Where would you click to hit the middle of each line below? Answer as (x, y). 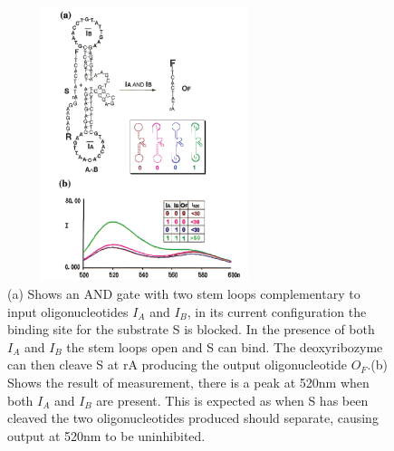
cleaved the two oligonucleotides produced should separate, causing (193, 418)
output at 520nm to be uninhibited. (106, 435)
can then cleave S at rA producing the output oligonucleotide (177, 365)
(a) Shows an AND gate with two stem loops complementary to (184, 293)
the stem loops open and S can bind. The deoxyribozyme (225, 346)
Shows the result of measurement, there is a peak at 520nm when (188, 382)
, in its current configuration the (277, 311)
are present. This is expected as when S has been (232, 400)
